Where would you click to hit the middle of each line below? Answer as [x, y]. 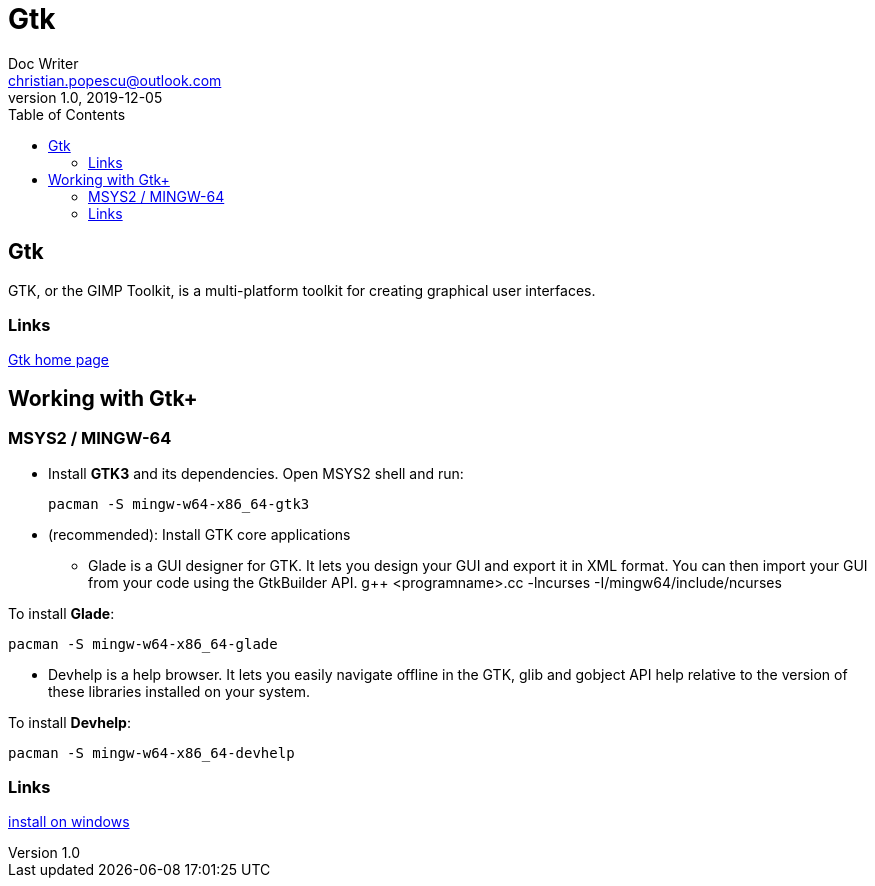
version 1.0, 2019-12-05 [85, 97]
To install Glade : [61, 613]
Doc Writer [43, 63]
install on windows [69, 822]
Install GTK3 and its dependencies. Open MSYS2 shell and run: [256, 473]
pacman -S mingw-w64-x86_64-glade [143, 643]
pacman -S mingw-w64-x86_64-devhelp [151, 752]
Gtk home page [59, 360]
